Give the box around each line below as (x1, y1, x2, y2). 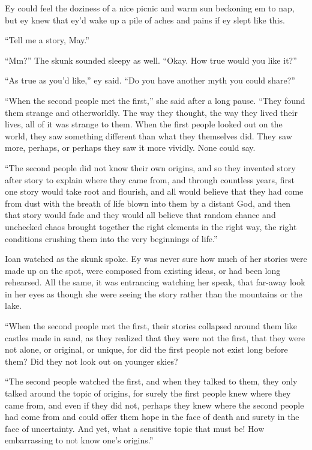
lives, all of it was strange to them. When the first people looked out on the (5, 118, 283, 130)
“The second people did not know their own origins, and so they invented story (5, 161, 296, 174)
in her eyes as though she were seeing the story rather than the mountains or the (5, 287, 302, 300)
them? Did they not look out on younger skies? (5, 354, 178, 367)
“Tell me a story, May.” (5, 34, 89, 46)
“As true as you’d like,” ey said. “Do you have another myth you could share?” (5, 74, 295, 87)
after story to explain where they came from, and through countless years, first (5, 173, 295, 186)
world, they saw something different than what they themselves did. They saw (5, 129, 292, 142)
